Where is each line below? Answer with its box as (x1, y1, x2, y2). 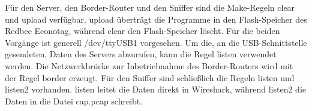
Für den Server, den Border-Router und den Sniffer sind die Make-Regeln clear (5, 1, 295, 13)
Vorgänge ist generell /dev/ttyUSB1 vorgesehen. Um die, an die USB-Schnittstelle (5, 36, 307, 48)
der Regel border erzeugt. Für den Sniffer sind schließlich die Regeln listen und (5, 71, 295, 84)
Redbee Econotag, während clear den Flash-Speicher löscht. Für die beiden (5, 24, 280, 37)
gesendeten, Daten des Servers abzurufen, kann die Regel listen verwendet (5, 48, 277, 60)
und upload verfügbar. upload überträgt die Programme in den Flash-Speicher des (5, 13, 307, 25)
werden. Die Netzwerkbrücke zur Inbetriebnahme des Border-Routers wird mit (5, 59, 293, 72)
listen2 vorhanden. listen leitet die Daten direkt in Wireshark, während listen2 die (5, 83, 307, 95)
